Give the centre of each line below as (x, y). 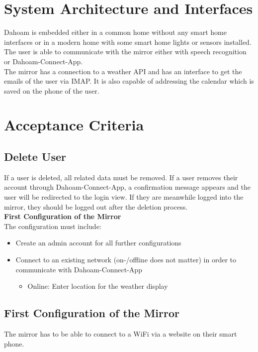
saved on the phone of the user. (52, 90)
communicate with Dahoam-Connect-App (79, 269)
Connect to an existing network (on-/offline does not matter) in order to (126, 260)
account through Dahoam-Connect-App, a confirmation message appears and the (127, 187)
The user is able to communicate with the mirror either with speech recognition (125, 52)
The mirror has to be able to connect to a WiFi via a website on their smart (121, 334)
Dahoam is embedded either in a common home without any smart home (115, 32)
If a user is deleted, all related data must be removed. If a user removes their (121, 177)
